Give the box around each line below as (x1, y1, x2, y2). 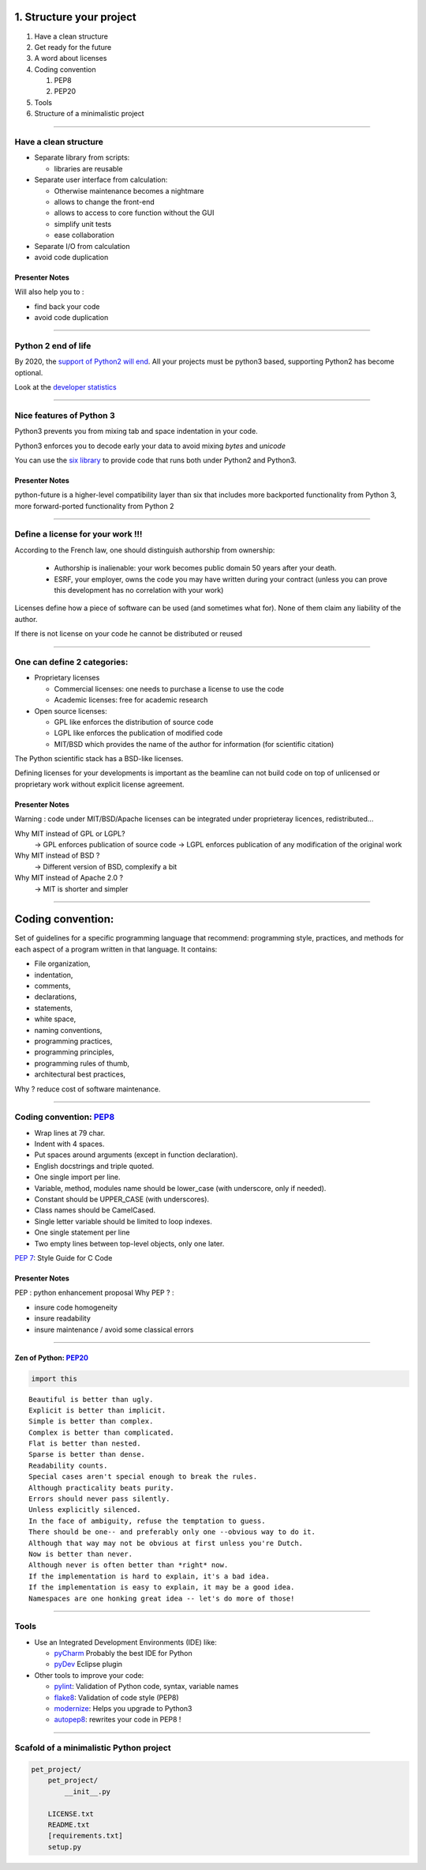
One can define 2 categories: (14, 656, 129, 667)
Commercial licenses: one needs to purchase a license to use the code (54, 684, 284, 693)
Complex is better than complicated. (28, 1427, 175, 1437)
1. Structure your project (14, 10, 137, 24)
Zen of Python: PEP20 (14, 1352, 88, 1363)
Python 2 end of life (14, 340, 92, 351)
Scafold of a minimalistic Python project (14, 1743, 171, 1754)
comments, (34, 981, 71, 991)
